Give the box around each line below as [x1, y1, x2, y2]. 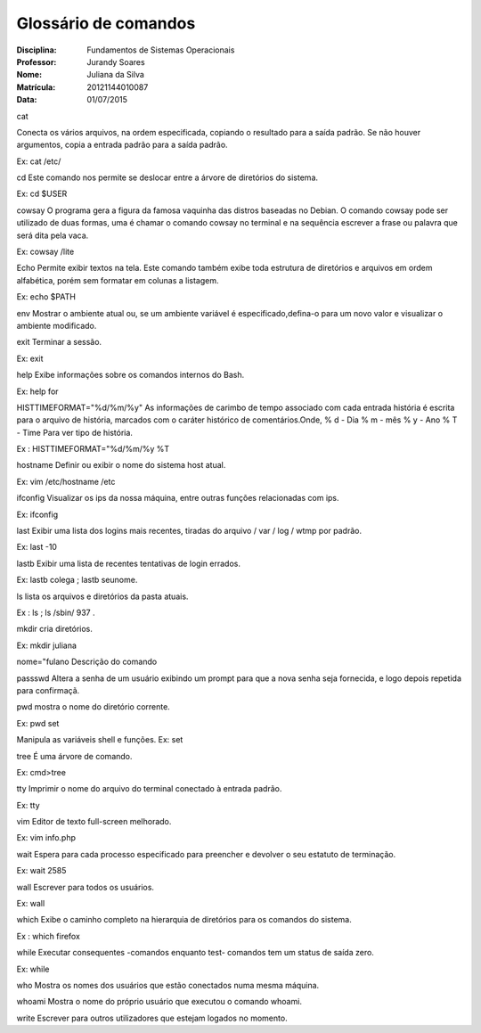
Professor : [16, 56, 57, 67]
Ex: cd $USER [16, 188, 68, 200]
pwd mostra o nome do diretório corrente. [16, 701, 171, 712]
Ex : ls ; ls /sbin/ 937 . [16, 607, 95, 618]
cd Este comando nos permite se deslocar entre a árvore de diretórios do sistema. [16, 172, 319, 183]
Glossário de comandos [16, 13, 196, 33]
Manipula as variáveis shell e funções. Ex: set [16, 734, 183, 745]
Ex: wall [16, 898, 45, 909]
